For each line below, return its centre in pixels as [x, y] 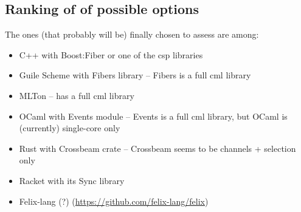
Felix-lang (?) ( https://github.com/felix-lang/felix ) [114, 201]
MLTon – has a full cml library [77, 95]
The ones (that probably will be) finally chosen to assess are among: [132, 34]
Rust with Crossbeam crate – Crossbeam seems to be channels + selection [157, 148]
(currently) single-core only [70, 128]
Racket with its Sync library [72, 180]
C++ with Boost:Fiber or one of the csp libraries [111, 54]
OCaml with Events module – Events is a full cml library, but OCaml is [153, 116]
